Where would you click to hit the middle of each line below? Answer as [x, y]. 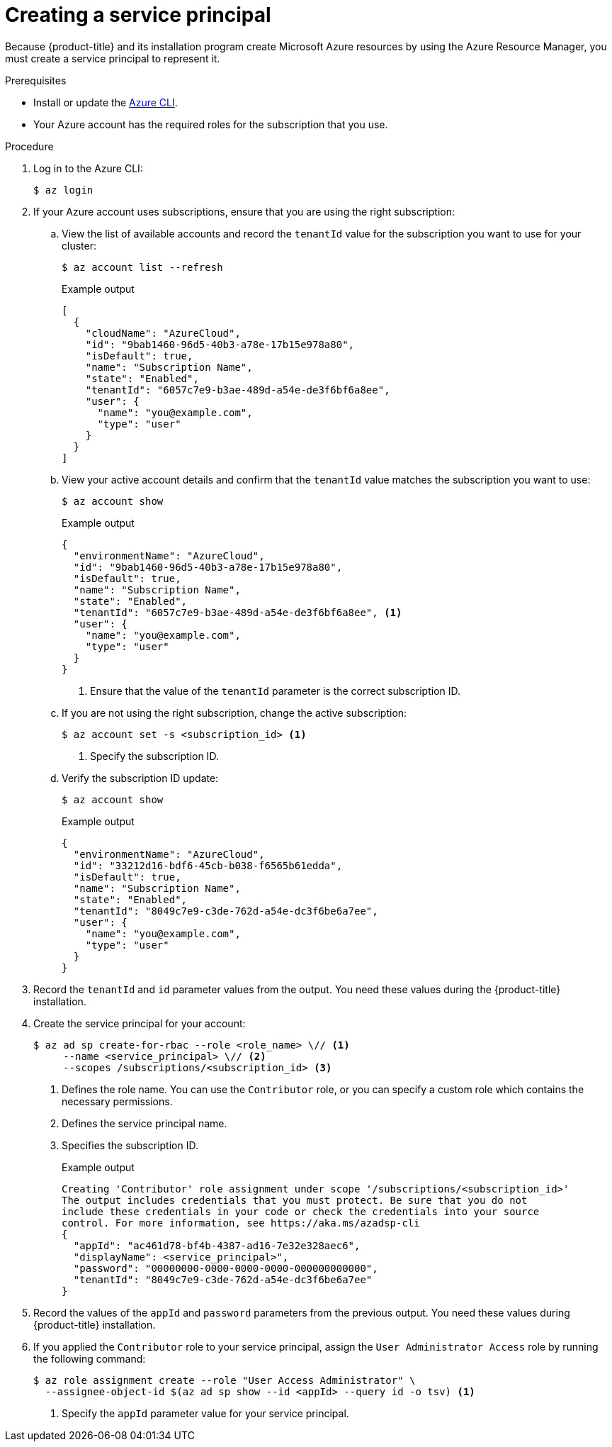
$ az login [63, 190]
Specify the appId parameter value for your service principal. [205, 1413]
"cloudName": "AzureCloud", [163, 333]
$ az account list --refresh [142, 267]
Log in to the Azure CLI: [88, 168]
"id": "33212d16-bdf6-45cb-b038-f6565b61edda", [208, 865]
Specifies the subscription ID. [130, 1145]
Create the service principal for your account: [140, 1023]
